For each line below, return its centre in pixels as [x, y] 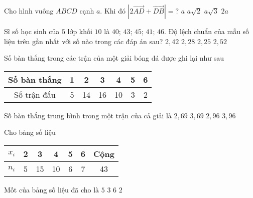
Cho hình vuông [29, 11]
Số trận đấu [35, 94]
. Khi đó [113, 11]
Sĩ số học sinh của [32, 31]
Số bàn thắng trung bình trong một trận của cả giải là [88, 115]
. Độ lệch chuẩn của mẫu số [207, 31]
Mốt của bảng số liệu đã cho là [52, 189]
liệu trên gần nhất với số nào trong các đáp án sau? [84, 41]
